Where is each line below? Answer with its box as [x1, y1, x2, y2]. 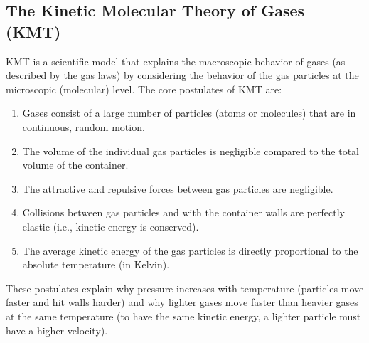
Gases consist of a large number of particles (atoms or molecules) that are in [22, 105, 356, 120]
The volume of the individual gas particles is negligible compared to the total [22, 143, 359, 158]
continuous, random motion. [22, 119, 145, 134]
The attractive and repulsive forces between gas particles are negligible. [22, 181, 333, 196]
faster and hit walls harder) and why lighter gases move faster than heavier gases [6, 295, 358, 310]
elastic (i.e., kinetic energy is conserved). [22, 218, 199, 233]
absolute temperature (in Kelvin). [22, 257, 170, 272]
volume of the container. [22, 157, 129, 172]
